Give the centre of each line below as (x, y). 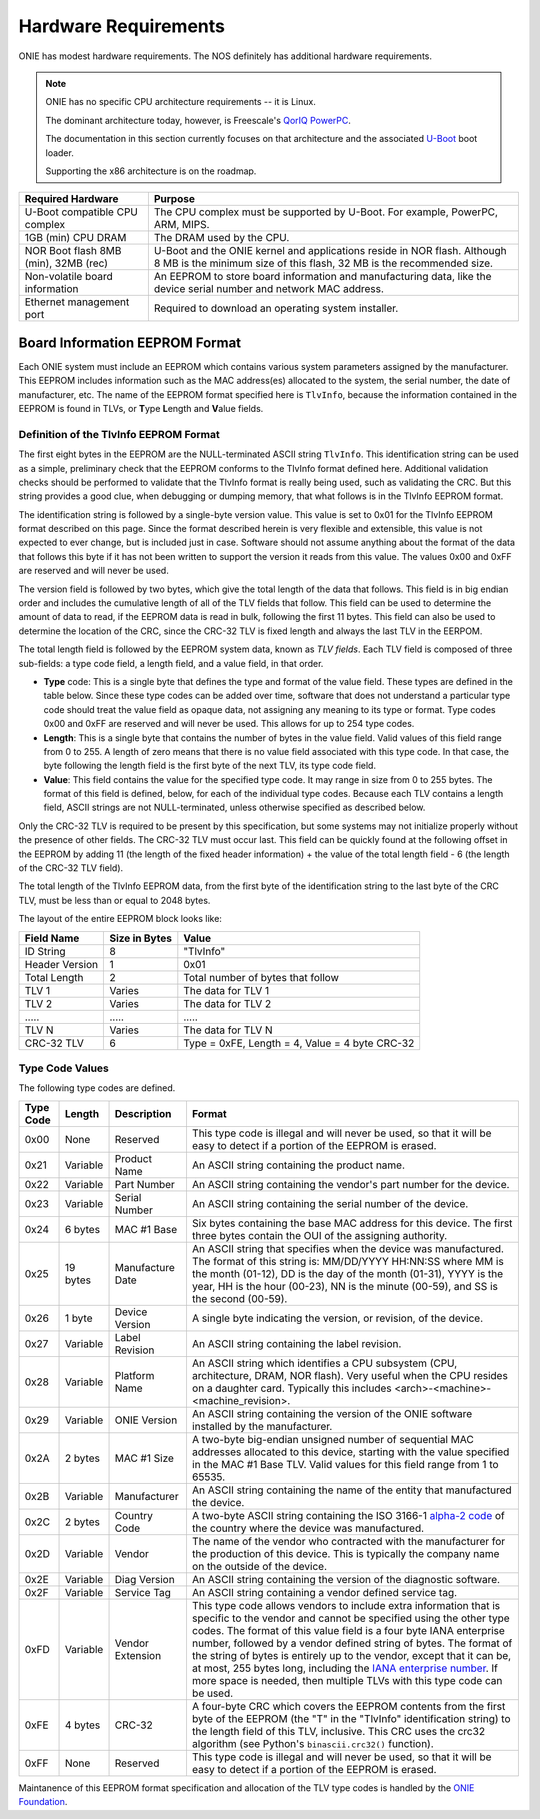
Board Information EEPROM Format (130, 342)
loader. (59, 152)
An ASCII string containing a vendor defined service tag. (324, 1592)
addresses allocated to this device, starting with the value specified (350, 1452)
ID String (45, 951)
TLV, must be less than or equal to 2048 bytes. (114, 900)
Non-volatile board (69, 277)
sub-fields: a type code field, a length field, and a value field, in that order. (171, 663)
